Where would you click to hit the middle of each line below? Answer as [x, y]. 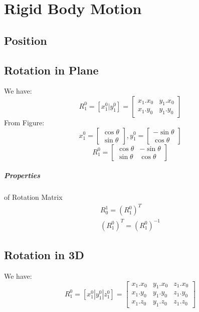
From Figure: [24, 122]
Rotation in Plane [51, 70]
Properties [22, 175]
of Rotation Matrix [33, 197]
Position [26, 40]
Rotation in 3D [44, 255]
